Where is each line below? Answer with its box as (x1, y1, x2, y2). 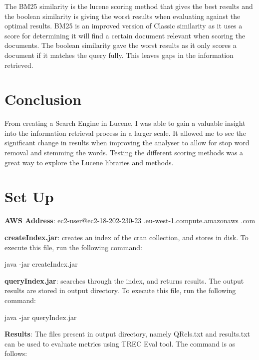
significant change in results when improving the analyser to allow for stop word (4, 137, 250, 148)
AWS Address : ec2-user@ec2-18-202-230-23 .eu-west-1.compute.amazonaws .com (4, 215, 256, 226)
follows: (4, 348, 27, 359)
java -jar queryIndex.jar (4, 312, 77, 322)
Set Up (4, 186, 54, 207)
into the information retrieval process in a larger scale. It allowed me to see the (4, 127, 246, 138)
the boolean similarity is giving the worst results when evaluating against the (4, 10, 241, 21)
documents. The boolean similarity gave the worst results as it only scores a (4, 40, 237, 50)
